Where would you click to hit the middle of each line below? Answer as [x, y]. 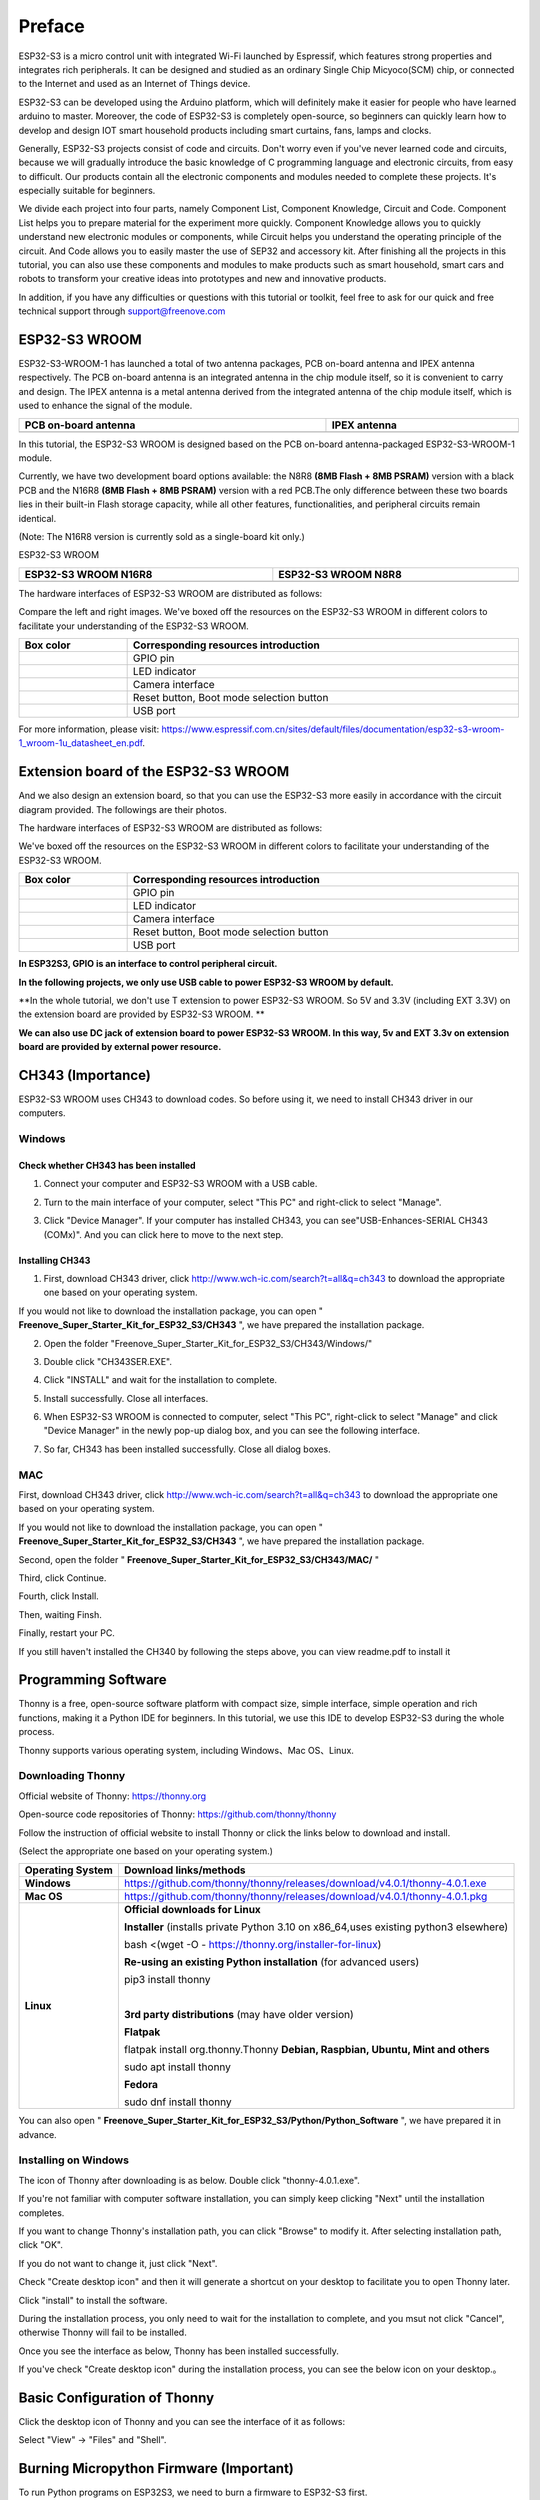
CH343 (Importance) [85, 1075]
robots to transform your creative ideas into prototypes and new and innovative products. [202, 279]
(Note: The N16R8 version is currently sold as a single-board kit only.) [161, 536]
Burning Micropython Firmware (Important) [156, 2468]
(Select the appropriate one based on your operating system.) [146, 1851]
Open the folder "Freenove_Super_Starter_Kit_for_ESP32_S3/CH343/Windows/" [208, 1343]
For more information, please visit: [89, 729]
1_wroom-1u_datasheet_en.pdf [80, 743]
